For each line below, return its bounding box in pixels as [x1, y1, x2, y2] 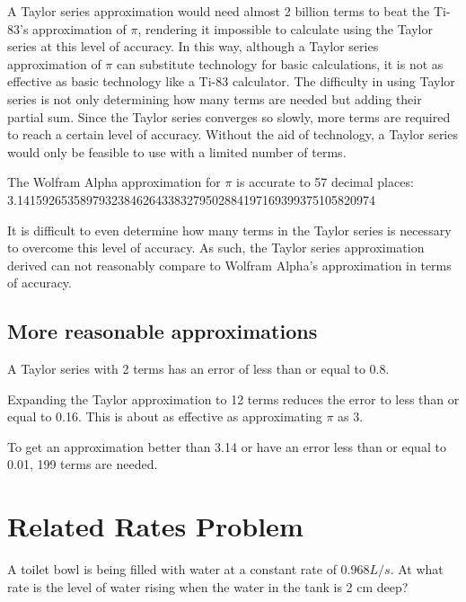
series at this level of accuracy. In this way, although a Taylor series [7, 37, 379, 56]
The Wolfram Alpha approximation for [7, 173, 221, 191]
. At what [390, 560, 444, 579]
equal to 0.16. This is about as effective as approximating [7, 407, 322, 426]
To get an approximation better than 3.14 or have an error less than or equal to [7, 437, 446, 456]
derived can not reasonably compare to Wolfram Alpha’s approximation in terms [7, 255, 452, 274]
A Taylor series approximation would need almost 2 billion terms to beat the [7, 2, 430, 20]
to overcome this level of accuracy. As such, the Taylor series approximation [7, 238, 425, 257]
